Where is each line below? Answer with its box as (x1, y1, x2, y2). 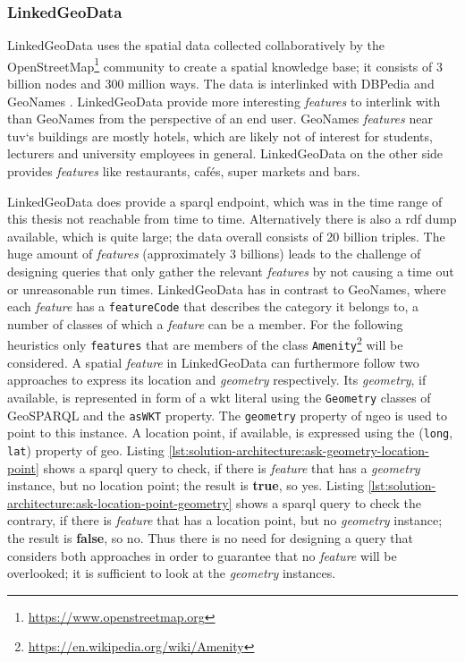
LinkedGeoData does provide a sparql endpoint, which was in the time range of (7, 191, 443, 210)
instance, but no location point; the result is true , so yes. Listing (7, 476, 364, 495)
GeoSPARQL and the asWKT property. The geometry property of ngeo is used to (7, 405, 447, 424)
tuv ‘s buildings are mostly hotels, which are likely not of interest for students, (7, 126, 433, 145)
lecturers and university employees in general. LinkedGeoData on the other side (7, 144, 444, 163)
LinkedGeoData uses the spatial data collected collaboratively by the (7, 36, 385, 55)
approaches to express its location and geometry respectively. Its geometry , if (7, 370, 427, 389)
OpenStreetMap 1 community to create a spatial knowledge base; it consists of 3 (7, 54, 443, 75)
